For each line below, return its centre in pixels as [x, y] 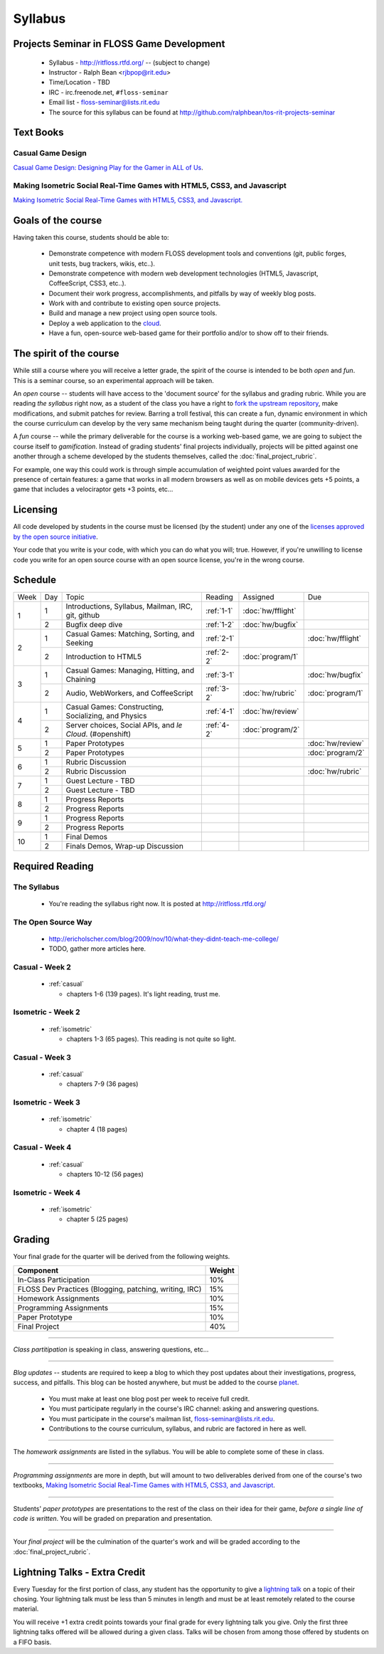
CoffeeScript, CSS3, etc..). [87, 283]
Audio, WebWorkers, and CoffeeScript [129, 693]
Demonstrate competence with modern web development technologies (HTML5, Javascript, [184, 273]
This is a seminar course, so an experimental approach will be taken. [114, 380]
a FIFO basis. [32, 1642]
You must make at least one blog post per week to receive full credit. [149, 1398]
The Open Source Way [53, 922]
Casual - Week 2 [42, 967]
